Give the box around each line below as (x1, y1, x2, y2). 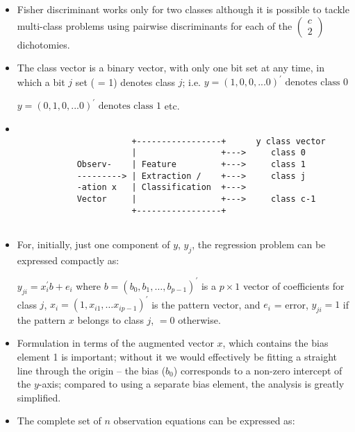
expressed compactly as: (17, 252, 119, 267)
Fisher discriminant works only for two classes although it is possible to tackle (17, 2, 349, 16)
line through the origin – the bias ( (17, 363, 166, 377)
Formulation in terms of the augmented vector (17, 336, 214, 350)
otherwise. (178, 312, 221, 327)
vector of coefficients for (242, 278, 345, 293)
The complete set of (17, 413, 101, 428)
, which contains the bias (222, 336, 329, 350)
